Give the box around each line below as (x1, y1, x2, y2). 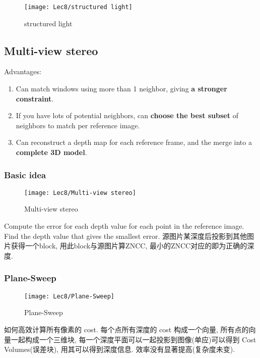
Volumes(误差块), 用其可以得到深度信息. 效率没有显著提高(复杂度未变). (4, 344, 235, 354)
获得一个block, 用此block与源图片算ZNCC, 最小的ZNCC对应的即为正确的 (11, 240, 247, 251)
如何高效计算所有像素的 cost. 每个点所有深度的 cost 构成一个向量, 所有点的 (4, 324, 249, 334)
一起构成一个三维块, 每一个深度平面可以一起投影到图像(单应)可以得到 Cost (11, 334, 256, 344)
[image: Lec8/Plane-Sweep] (24, 292, 114, 300)
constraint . (16, 93, 54, 104)
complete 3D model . (16, 147, 87, 158)
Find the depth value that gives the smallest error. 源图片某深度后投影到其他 (4, 230, 247, 241)
